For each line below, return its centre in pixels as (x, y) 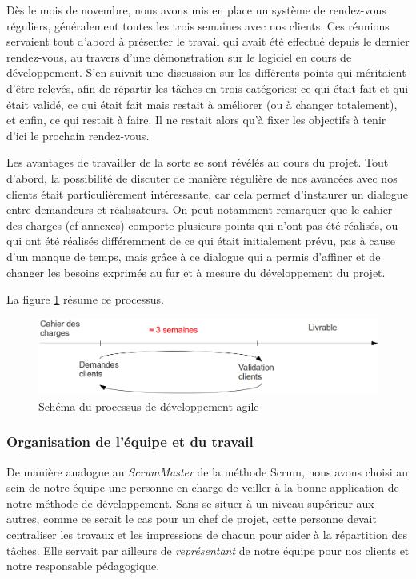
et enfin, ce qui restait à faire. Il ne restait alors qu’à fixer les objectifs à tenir (196, 120)
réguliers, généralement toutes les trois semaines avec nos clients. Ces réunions (198, 25)
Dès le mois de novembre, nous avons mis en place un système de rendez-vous (196, 10)
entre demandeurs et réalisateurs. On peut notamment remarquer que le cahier (200, 209)
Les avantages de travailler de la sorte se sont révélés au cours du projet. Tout (198, 162)
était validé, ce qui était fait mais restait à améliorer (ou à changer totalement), (202, 104)
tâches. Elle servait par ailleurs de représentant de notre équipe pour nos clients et (208, 550)
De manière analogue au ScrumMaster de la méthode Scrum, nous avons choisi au (208, 471)
